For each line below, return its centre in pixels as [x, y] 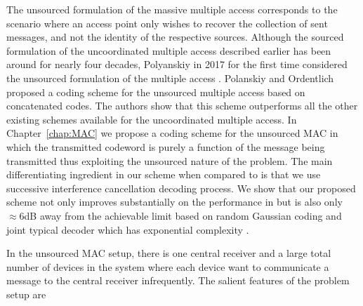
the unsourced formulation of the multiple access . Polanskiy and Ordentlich [170, 78]
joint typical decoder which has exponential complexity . [128, 229]
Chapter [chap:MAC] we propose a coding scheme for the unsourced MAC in [172, 133]
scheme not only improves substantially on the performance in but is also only [174, 202]
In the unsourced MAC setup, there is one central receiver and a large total [169, 253]
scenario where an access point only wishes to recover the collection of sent [167, 23]
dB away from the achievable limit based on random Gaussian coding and [183, 215]
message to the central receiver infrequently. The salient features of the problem [178, 280]
